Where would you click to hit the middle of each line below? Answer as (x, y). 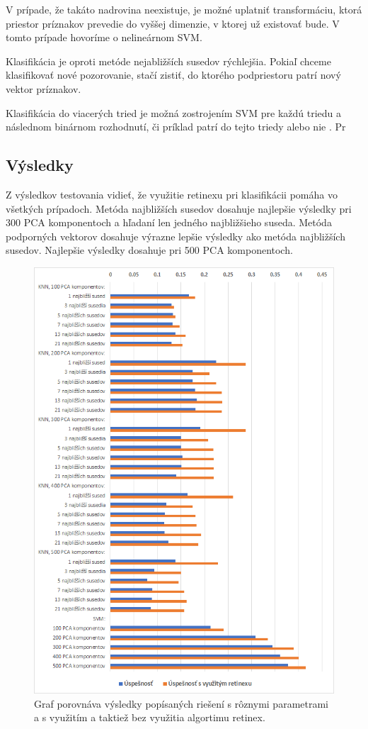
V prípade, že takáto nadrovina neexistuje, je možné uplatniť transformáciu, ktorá (184, 9)
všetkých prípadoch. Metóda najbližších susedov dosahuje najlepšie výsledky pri (179, 208)
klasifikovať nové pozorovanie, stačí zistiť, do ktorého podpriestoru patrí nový (173, 75)
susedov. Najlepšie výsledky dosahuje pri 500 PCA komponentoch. (149, 250)
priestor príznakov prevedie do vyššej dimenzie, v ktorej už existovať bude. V (173, 23)
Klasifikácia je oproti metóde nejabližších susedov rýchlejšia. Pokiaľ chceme (168, 61)
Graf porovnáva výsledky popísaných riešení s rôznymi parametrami (181, 703)
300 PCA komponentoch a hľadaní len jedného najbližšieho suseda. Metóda (169, 222)
